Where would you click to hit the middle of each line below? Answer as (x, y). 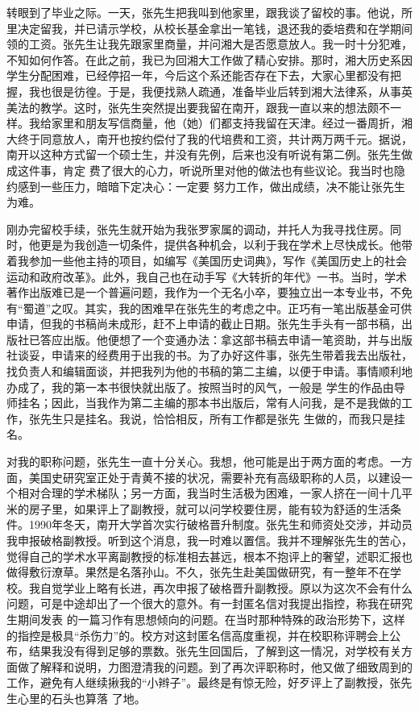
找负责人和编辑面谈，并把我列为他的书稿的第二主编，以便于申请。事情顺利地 (209, 371)
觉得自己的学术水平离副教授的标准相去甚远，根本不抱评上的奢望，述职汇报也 (209, 556)
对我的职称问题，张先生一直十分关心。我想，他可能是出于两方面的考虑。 (198, 462)
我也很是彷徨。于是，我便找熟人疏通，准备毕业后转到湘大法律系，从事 (215, 91)
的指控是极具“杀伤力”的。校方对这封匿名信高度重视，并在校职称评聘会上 (198, 635)
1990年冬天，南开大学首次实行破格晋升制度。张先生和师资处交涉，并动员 (220, 524)
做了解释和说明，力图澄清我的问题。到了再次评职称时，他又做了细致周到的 (215, 666)
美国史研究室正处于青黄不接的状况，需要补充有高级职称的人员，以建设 (215, 477)
